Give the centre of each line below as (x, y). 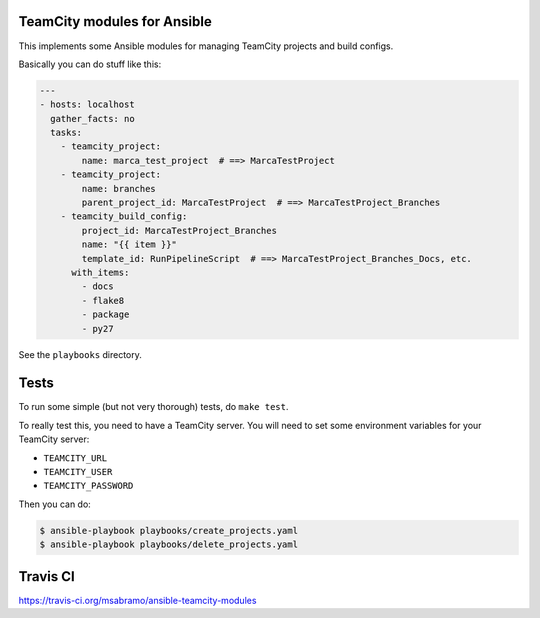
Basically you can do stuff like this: (90, 64)
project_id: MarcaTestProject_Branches (179, 230)
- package (105, 314)
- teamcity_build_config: (124, 216)
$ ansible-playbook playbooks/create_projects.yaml (169, 530)
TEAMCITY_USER (78, 471)
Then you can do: (55, 504)
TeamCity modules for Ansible (115, 21)
